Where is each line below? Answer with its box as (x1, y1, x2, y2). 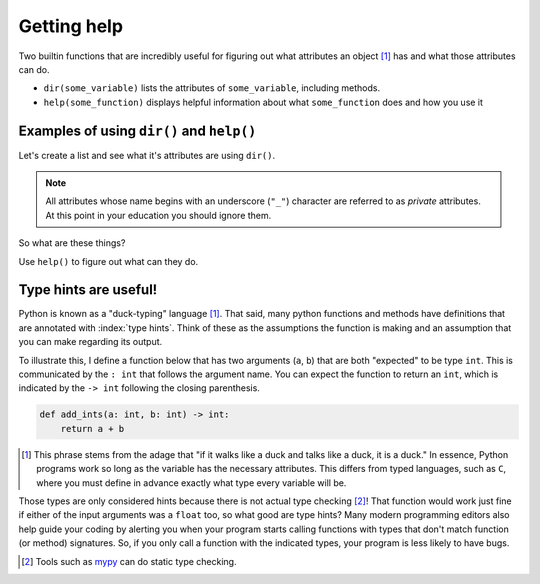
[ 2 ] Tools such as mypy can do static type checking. (21, 555, 237, 567)
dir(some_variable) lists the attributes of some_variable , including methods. (43, 82, 380, 94)
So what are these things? (18, 237, 126, 249)
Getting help (18, 15, 124, 37)
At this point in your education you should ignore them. (45, 209, 272, 221)
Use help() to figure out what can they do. (18, 255, 199, 267)
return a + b (60, 423, 125, 434)
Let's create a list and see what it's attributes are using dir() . (18, 149, 275, 161)
